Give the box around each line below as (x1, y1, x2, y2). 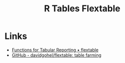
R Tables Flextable (44, 3, 121, 14)
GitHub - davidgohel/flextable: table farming (11, 52, 102, 58)
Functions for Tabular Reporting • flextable (11, 47, 99, 53)
